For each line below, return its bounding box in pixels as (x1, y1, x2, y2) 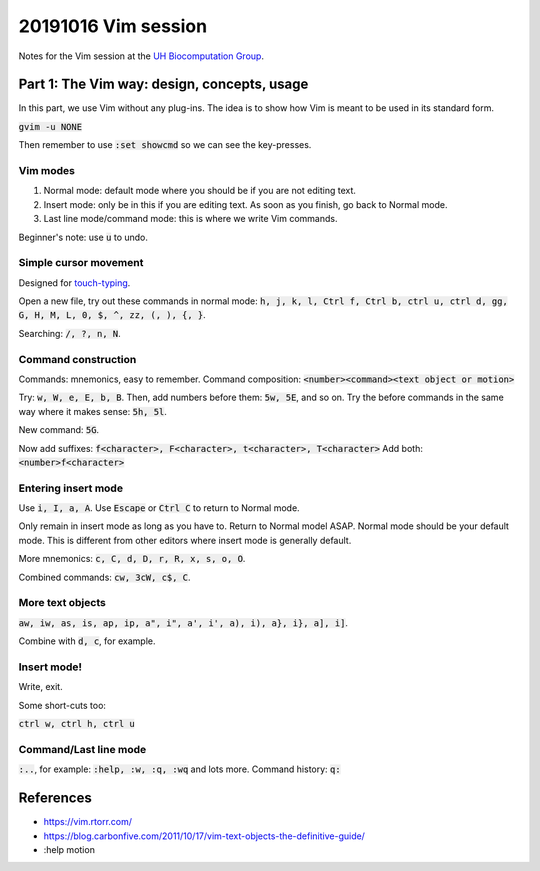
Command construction (18, 352, 137, 366)
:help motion (43, 843, 95, 855)
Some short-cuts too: (18, 699, 107, 711)
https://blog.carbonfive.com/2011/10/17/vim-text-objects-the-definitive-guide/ (43, 830, 365, 842)
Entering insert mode (18, 481, 124, 495)
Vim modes (18, 164, 75, 177)
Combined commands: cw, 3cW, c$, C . (18, 571, 191, 583)
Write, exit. (18, 681, 64, 693)
